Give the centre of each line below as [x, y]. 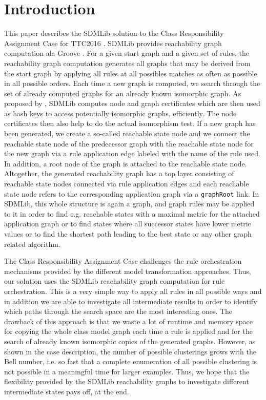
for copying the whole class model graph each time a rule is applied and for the [128, 331]
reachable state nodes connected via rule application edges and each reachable [127, 184]
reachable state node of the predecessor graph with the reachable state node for [129, 143]
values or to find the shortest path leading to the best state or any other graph [128, 234]
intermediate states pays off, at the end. [67, 391]
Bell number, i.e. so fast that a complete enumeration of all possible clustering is [131, 361]
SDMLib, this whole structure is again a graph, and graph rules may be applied [129, 204]
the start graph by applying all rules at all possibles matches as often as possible [131, 73]
